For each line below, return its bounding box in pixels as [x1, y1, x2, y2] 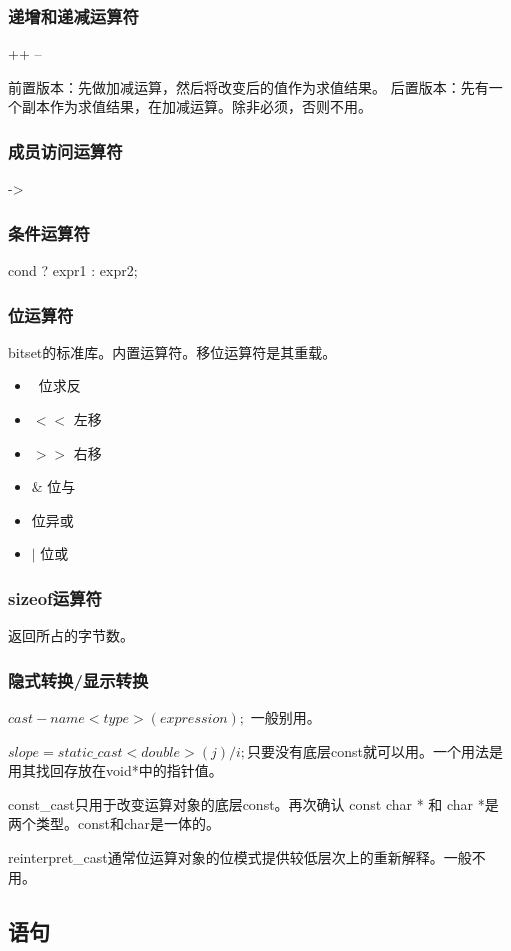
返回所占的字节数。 [8, 625, 134, 646]
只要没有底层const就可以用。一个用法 [247, 740, 490, 761]
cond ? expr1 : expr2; [8, 260, 138, 281]
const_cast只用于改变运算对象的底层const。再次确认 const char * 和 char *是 [8, 793, 499, 814]
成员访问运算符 [8, 138, 123, 163]
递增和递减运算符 [8, 3, 139, 28]
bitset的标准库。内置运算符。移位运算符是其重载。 [8, 341, 337, 362]
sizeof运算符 [8, 585, 102, 610]
